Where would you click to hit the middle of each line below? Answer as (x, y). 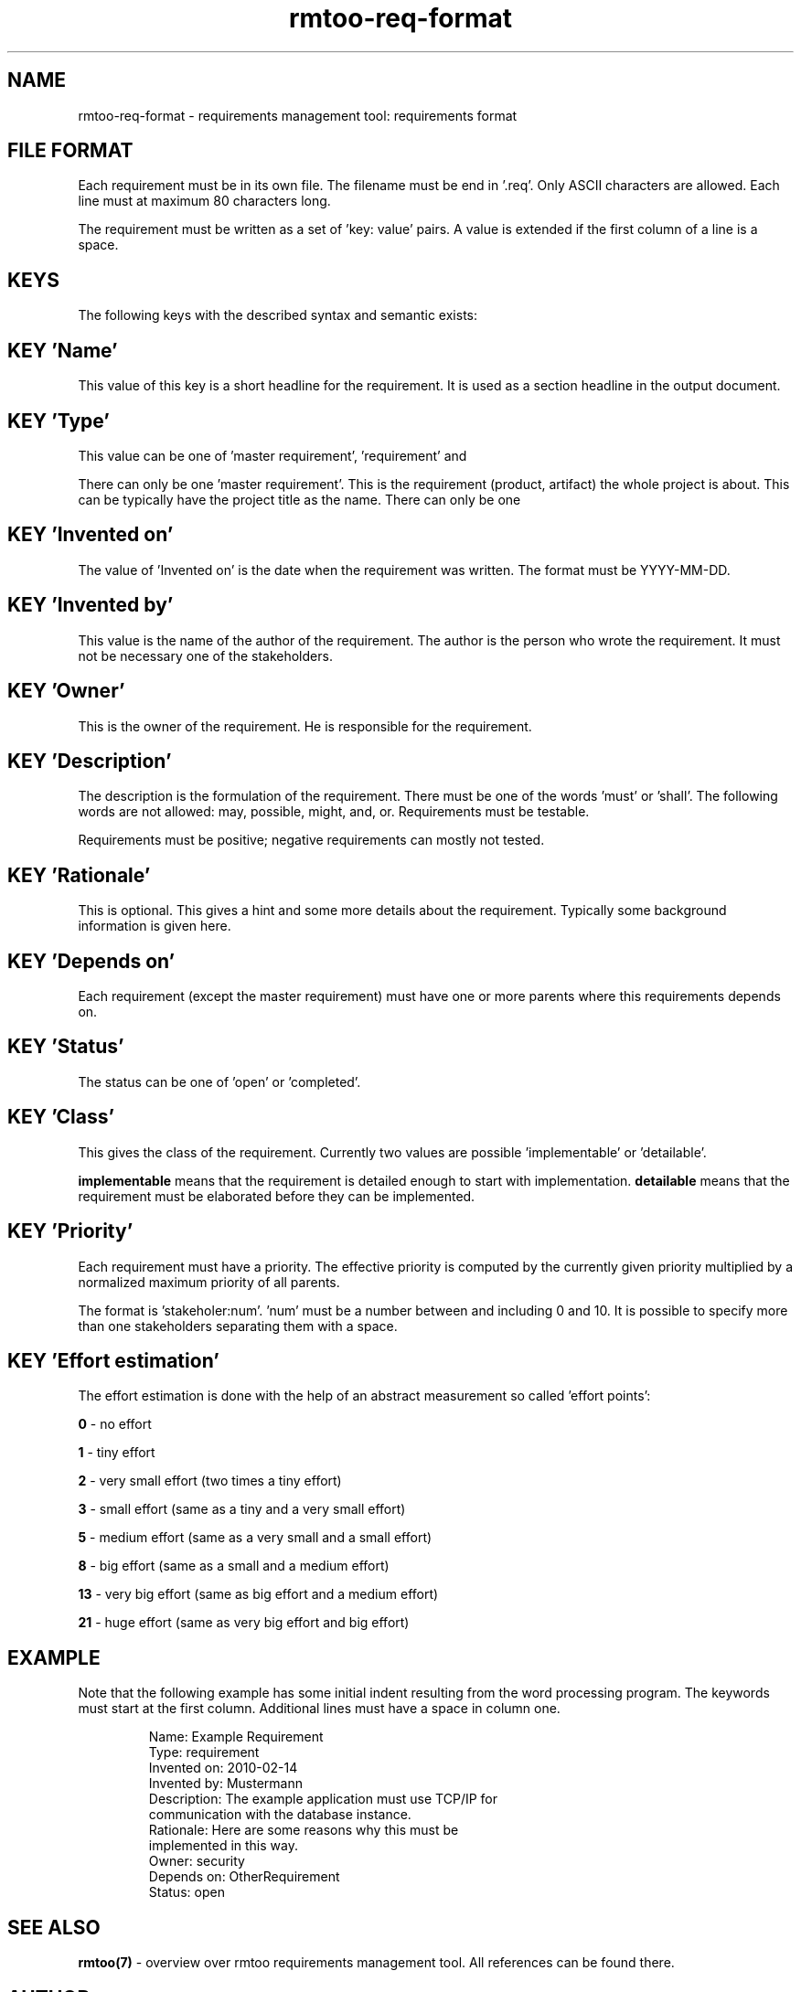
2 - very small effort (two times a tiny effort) (210, 1481)
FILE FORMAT (70, 151)
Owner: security (197, 1861)
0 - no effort (115, 1424)
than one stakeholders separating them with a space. (238, 1326)
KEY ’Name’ (63, 350)
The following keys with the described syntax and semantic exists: (278, 315)
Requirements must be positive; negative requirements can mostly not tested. (311, 840)
